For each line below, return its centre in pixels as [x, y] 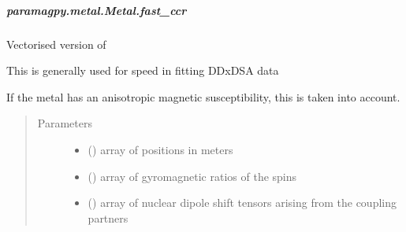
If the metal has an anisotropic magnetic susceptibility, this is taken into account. [203, 96]
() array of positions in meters [160, 149]
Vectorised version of [56, 44]
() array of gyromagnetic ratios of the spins [192, 176]
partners [108, 217]
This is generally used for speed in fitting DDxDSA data [143, 70]
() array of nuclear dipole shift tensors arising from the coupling [242, 203]
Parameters [65, 123]
